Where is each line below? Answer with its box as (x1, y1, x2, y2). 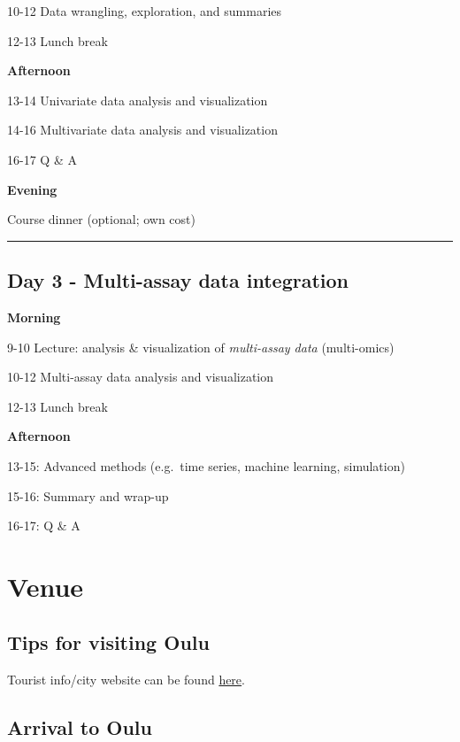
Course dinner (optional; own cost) (7, 210, 195, 228)
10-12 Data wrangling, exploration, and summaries (7, 2, 282, 19)
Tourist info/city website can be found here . (7, 670, 245, 689)
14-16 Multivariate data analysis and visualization (7, 120, 278, 139)
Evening (7, 180, 57, 198)
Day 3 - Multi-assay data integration (7, 267, 349, 294)
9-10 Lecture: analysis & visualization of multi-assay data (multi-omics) (7, 337, 395, 356)
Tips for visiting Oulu (7, 629, 210, 656)
